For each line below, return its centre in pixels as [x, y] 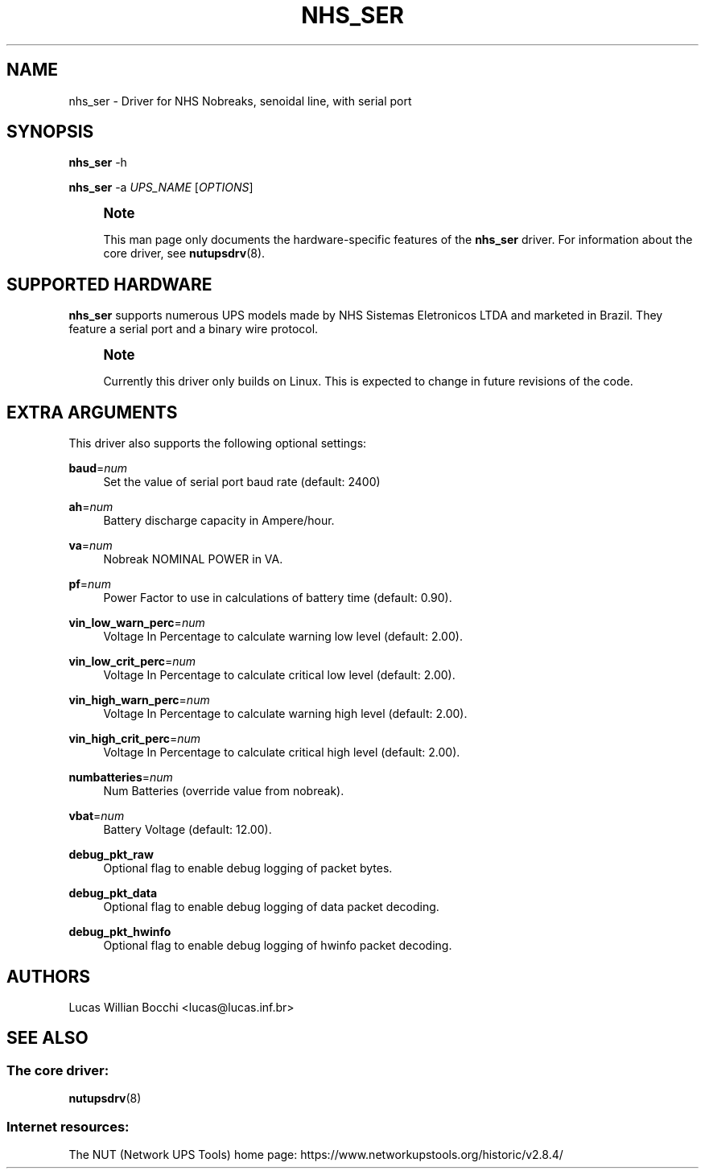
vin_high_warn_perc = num [139, 700]
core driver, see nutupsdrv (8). [184, 254]
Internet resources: [68, 1126]
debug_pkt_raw [111, 855]
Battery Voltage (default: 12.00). [188, 830]
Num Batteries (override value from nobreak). [224, 791]
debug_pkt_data [113, 893]
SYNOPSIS [50, 132]
